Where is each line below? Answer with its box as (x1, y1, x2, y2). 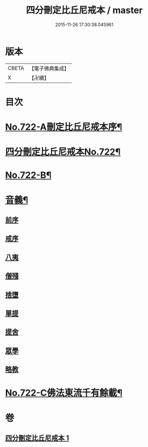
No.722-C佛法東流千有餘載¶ (5, 387, 123, 399)
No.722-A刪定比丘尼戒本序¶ (5, 121, 122, 133)
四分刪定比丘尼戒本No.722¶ (5, 146, 121, 158)
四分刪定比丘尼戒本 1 (5, 433, 69, 442)
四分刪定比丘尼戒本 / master (26, 5, 143, 16)
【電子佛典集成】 (29, 65, 69, 72)
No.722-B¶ (5, 170, 52, 181)
